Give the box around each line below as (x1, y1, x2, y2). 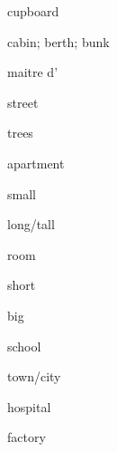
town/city (7, 367, 61, 386)
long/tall (7, 215, 55, 234)
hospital (7, 397, 51, 416)
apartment (7, 153, 65, 172)
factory (7, 428, 46, 447)
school (7, 336, 41, 355)
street (7, 92, 39, 111)
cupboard (7, 2, 59, 20)
